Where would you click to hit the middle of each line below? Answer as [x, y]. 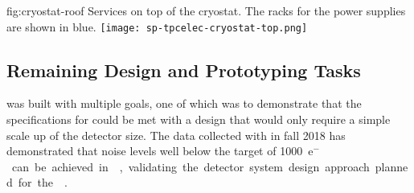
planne [391, 166]
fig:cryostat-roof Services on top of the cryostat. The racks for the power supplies [206, 10]
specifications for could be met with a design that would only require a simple [199, 119]
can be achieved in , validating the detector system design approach [191, 166]
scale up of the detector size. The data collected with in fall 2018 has [176, 135]
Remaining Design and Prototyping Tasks [184, 70]
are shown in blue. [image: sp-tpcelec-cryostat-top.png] [157, 26]
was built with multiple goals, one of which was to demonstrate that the [184, 103]
